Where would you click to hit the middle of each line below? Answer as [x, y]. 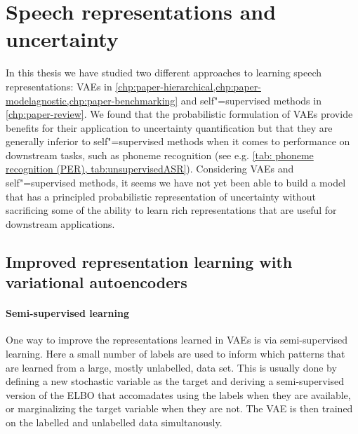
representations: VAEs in [59, 86]
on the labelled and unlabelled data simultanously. [114, 422]
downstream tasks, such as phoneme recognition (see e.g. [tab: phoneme [160, 155]
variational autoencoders [97, 282]
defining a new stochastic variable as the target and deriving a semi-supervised [175, 381]
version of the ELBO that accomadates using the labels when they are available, [178, 394]
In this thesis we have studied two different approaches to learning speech [164, 73]
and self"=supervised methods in [251, 100]
